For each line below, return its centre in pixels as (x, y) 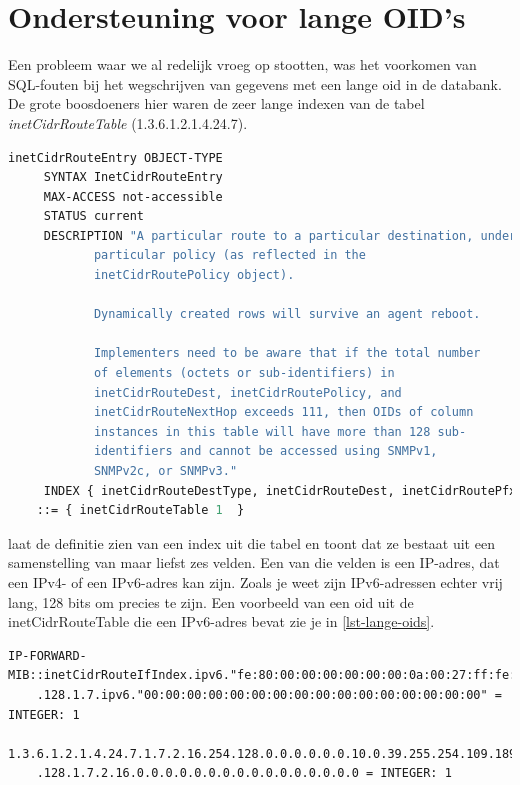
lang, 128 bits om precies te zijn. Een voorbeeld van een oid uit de (211, 601)
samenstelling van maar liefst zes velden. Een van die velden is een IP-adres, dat (254, 562)
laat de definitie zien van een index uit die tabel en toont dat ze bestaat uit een (251, 542)
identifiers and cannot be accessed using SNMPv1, (265, 451)
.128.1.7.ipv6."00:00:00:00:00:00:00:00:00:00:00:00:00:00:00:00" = (269, 694)
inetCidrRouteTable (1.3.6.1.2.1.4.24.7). (128, 122)
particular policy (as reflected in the (229, 255)
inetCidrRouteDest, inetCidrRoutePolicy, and (247, 392)
